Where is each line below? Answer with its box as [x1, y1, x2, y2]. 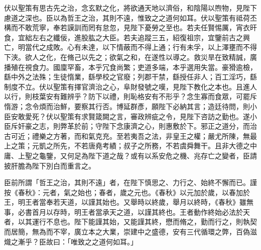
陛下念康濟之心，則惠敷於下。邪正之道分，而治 [102, 121, 257, 131]
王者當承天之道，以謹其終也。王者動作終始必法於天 [81, 206, 250, 217]
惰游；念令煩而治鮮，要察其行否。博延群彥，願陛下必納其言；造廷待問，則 [4, 101, 250, 111]
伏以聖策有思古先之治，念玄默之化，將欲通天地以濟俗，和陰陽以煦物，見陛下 [4, 3, 257, 13]
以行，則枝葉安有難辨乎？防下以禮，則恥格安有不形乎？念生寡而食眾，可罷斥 [4, 91, 257, 102]
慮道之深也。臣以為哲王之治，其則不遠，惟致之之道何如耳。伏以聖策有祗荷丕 [4, 12, 257, 23]
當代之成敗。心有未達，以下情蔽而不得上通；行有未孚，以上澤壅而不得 [25, 42, 257, 52]
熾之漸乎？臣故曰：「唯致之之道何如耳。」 [4, 236, 138, 246]
